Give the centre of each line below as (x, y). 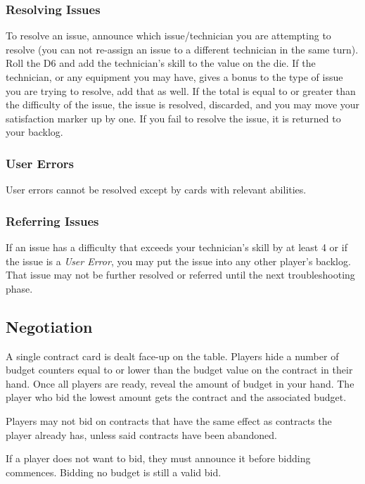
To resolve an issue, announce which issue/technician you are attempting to (168, 36)
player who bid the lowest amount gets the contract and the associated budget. (176, 397)
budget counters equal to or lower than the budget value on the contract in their (179, 370)
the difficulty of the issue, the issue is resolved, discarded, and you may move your (183, 104)
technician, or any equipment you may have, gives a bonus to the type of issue (174, 77)
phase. (19, 288)
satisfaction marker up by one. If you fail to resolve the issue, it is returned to (173, 118)
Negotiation (49, 326)
